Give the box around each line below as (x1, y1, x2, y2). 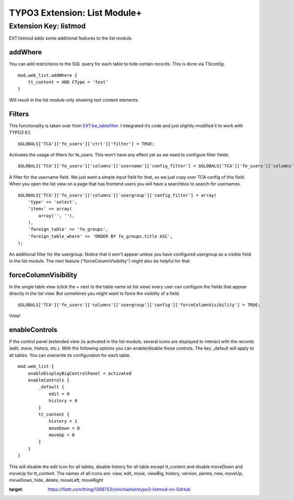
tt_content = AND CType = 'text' (27, 79, 109, 85)
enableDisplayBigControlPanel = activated (27, 370, 132, 376)
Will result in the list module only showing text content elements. (9, 97, 139, 103)
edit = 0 (49, 391, 70, 397)
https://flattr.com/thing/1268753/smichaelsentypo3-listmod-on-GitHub (48, 486, 191, 492)
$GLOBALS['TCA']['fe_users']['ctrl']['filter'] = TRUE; (18, 141, 155, 146)
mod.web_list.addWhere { (18, 72, 77, 78)
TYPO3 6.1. (9, 130, 31, 136)
